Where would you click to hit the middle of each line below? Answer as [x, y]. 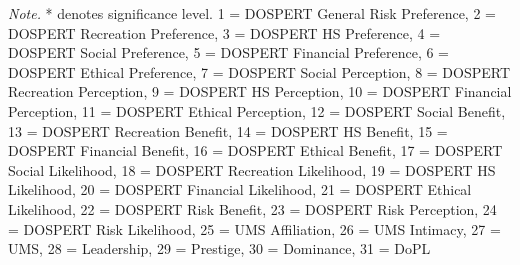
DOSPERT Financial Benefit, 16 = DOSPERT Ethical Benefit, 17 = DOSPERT [255, 150]
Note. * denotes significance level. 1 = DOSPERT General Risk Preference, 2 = [252, 13]
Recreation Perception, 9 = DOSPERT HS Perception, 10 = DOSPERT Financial [260, 91]
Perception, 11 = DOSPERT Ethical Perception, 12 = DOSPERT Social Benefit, [257, 110]
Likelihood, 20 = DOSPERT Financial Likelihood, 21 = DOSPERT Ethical [240, 189]
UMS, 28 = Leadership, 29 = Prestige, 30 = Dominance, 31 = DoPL [219, 248]
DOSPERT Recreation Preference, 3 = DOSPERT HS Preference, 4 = [224, 32]
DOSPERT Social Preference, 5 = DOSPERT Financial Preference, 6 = [228, 52]
